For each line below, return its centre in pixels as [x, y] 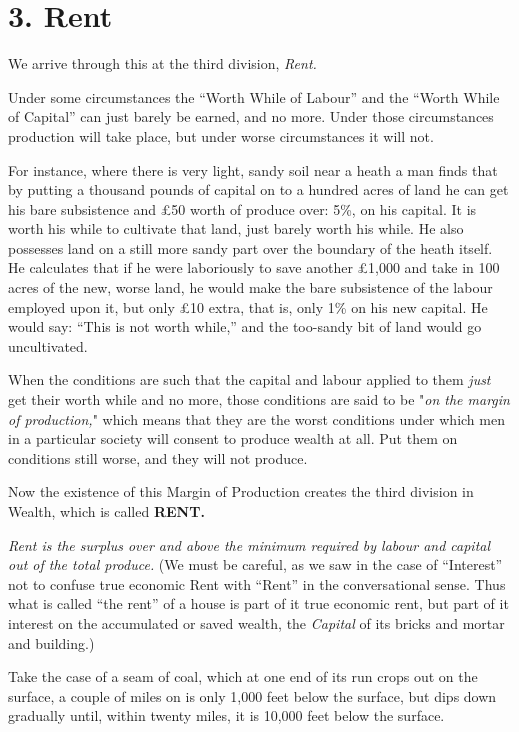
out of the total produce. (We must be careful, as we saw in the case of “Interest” [255, 564]
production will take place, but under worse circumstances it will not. [221, 135]
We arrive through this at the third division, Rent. [162, 63]
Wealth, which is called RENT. [106, 511]
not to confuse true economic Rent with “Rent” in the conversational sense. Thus [257, 583]
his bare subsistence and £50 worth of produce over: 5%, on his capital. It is [242, 208]
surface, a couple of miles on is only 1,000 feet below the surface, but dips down [252, 695]
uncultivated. [48, 345]
